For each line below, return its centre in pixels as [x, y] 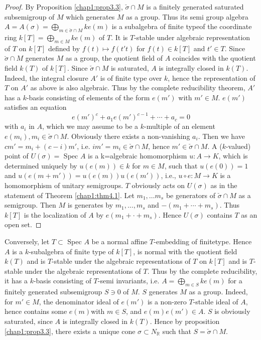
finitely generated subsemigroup [53, 292]
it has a [16, 281]
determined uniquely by [41, 165]
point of [17, 156]
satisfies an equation [36, 107]
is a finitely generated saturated [195, 7]
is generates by [90, 205]
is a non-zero [167, 301]
